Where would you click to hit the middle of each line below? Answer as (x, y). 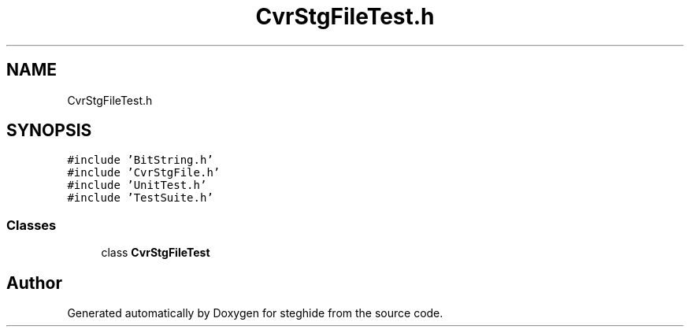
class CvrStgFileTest (156, 253)
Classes (32, 225)
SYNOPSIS (49, 131)
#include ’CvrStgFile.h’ (144, 173)
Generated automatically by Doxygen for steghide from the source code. (255, 313)
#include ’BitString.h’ (140, 160)
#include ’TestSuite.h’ (140, 198)
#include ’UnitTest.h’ (137, 185)
